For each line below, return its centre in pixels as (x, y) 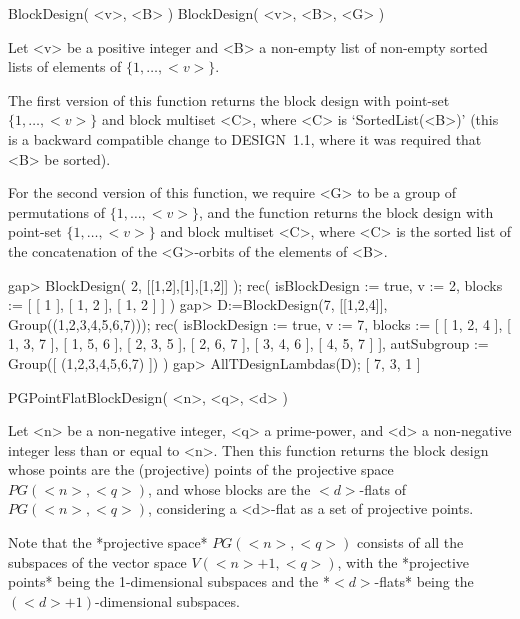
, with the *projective (403, 561)
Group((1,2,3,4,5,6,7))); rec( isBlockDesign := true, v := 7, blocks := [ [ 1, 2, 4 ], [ (259, 323)
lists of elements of (65, 66)
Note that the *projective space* (108, 542)
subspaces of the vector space (97, 561)
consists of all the (410, 542)
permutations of (56, 211)
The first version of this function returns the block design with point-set (229, 99)
